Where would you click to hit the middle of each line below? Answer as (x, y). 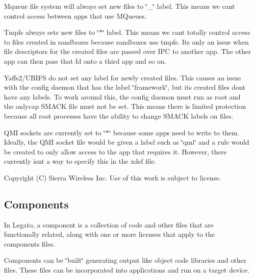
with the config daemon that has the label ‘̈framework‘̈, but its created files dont (125, 87)
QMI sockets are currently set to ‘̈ (55, 132)
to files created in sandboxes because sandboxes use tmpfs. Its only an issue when (127, 41)
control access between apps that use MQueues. (75, 15)
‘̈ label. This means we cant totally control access (176, 32)
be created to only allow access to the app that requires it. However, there (115, 151)
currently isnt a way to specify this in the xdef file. (80, 161)
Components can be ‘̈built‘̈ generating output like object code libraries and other (125, 260)
